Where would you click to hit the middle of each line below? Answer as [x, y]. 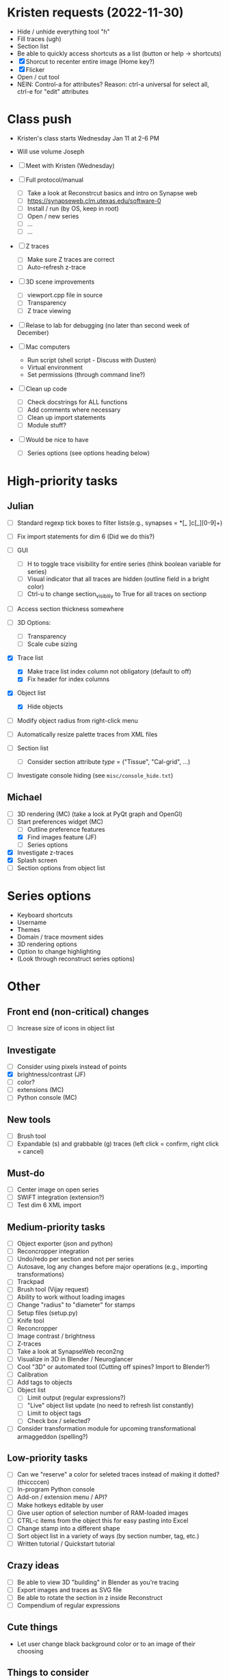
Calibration [32, 1374]
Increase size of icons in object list [66, 1028]
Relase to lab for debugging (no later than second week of [108, 325]
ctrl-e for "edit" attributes [53, 91]
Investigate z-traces [45, 852]
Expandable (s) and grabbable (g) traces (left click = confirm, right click [118, 1144]
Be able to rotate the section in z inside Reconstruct [90, 1597]
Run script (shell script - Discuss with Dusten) [92, 360]
